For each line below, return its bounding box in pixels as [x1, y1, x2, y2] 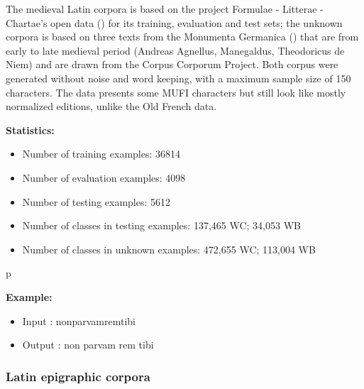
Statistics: [6, 122, 55, 137]
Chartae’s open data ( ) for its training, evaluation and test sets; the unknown [6, 15, 343, 30]
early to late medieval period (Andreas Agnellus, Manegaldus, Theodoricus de [6, 43, 345, 57]
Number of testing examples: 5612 [22, 194, 171, 209]
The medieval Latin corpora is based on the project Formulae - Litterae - [6, 1, 324, 16]
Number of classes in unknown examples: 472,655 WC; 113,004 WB [22, 241, 316, 256]
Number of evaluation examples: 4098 [22, 170, 186, 185]
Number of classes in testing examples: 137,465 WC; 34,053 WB [22, 218, 301, 233]
